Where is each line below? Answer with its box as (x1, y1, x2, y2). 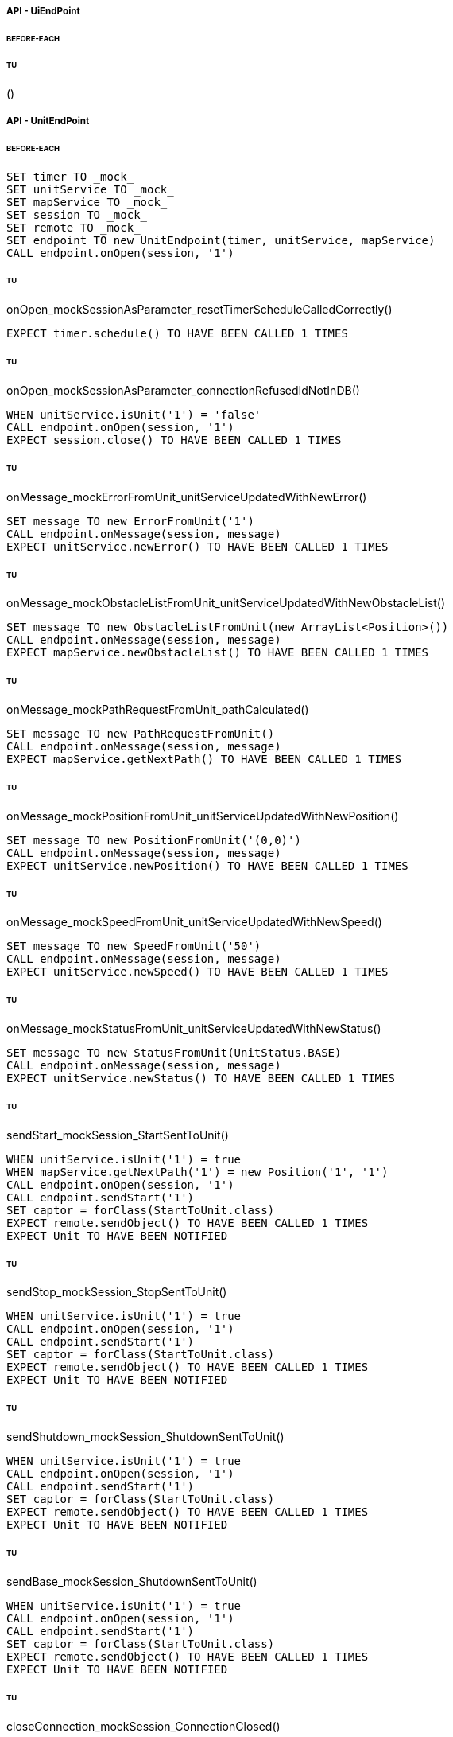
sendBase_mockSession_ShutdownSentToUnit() (6, 1574, 257, 1588)
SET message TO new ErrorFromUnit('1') (6, 514, 254, 528)
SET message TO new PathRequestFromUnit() (6, 727, 275, 741)
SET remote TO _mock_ (6, 220, 141, 234)
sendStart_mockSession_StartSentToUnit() (6, 1127, 229, 1142)
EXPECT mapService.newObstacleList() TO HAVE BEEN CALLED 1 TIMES (6, 646, 429, 660)
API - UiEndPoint (6, 6, 80, 17)
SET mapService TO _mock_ (6, 195, 168, 208)
